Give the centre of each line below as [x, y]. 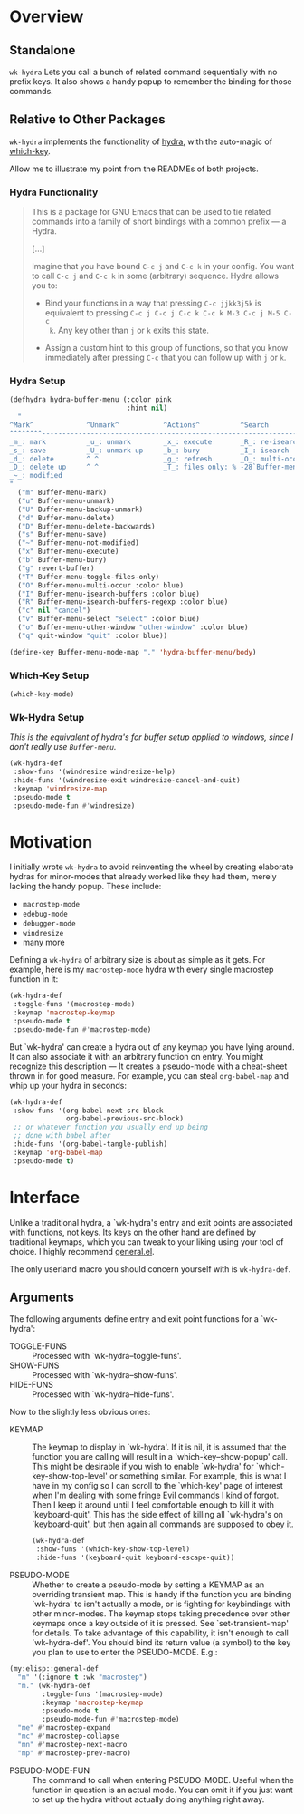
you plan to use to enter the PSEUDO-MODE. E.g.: [125, 1653]
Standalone [43, 50]
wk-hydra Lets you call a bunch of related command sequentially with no [143, 72]
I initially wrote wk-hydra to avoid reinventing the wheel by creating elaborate [152, 867]
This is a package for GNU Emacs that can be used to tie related [151, 212]
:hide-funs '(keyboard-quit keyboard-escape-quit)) [135, 1558]
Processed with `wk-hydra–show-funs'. [105, 1375]
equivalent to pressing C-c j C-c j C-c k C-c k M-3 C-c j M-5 [162, 313]
